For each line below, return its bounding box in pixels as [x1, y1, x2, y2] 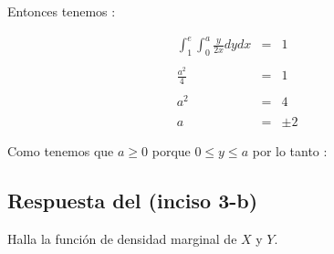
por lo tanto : [252, 142, 328, 161]
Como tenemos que [7, 142, 114, 161]
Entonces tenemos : [7, 2, 116, 20]
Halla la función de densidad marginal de [7, 228, 237, 248]
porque [151, 142, 191, 161]
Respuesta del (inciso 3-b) [7, 186, 258, 215]
